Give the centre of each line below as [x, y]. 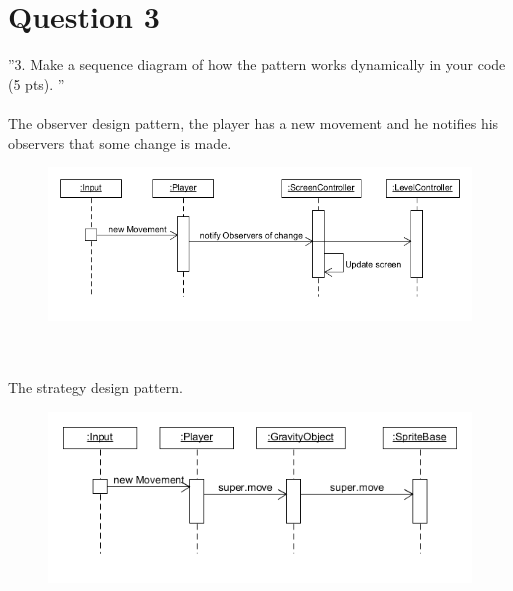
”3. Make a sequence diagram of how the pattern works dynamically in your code [257, 64]
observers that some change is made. [120, 142]
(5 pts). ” [36, 83]
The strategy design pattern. [95, 387]
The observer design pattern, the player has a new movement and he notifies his [253, 122]
